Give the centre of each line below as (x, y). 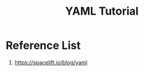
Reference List (43, 45)
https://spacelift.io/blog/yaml (51, 62)
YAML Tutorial (102, 11)
